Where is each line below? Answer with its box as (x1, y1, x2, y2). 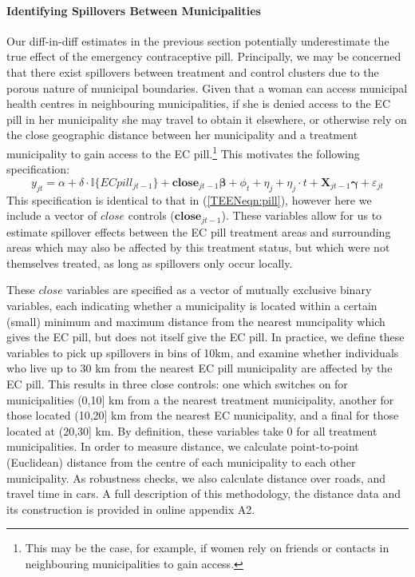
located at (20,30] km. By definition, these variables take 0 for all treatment (6, 422, 377, 439)
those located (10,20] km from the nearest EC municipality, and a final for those (6, 407, 399, 424)
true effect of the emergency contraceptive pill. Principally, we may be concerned (6, 48, 401, 65)
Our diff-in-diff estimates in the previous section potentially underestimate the (6, 32, 389, 49)
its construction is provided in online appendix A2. (6, 500, 255, 517)
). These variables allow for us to (221, 207, 382, 224)
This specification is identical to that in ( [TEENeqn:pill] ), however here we (6, 191, 372, 208)
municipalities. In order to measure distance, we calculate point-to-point (6, 438, 359, 455)
